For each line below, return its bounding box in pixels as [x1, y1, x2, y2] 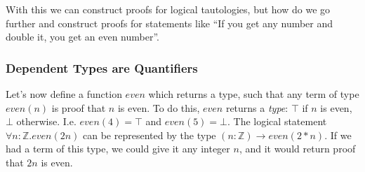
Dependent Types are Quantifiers [6, 59, 198, 76]
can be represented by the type [83, 127, 216, 142]
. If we [324, 127, 352, 142]
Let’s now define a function [6, 87, 122, 101]
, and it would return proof [239, 141, 356, 156]
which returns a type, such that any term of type [148, 87, 359, 101]
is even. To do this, [117, 100, 200, 115]
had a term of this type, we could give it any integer [6, 141, 230, 156]
